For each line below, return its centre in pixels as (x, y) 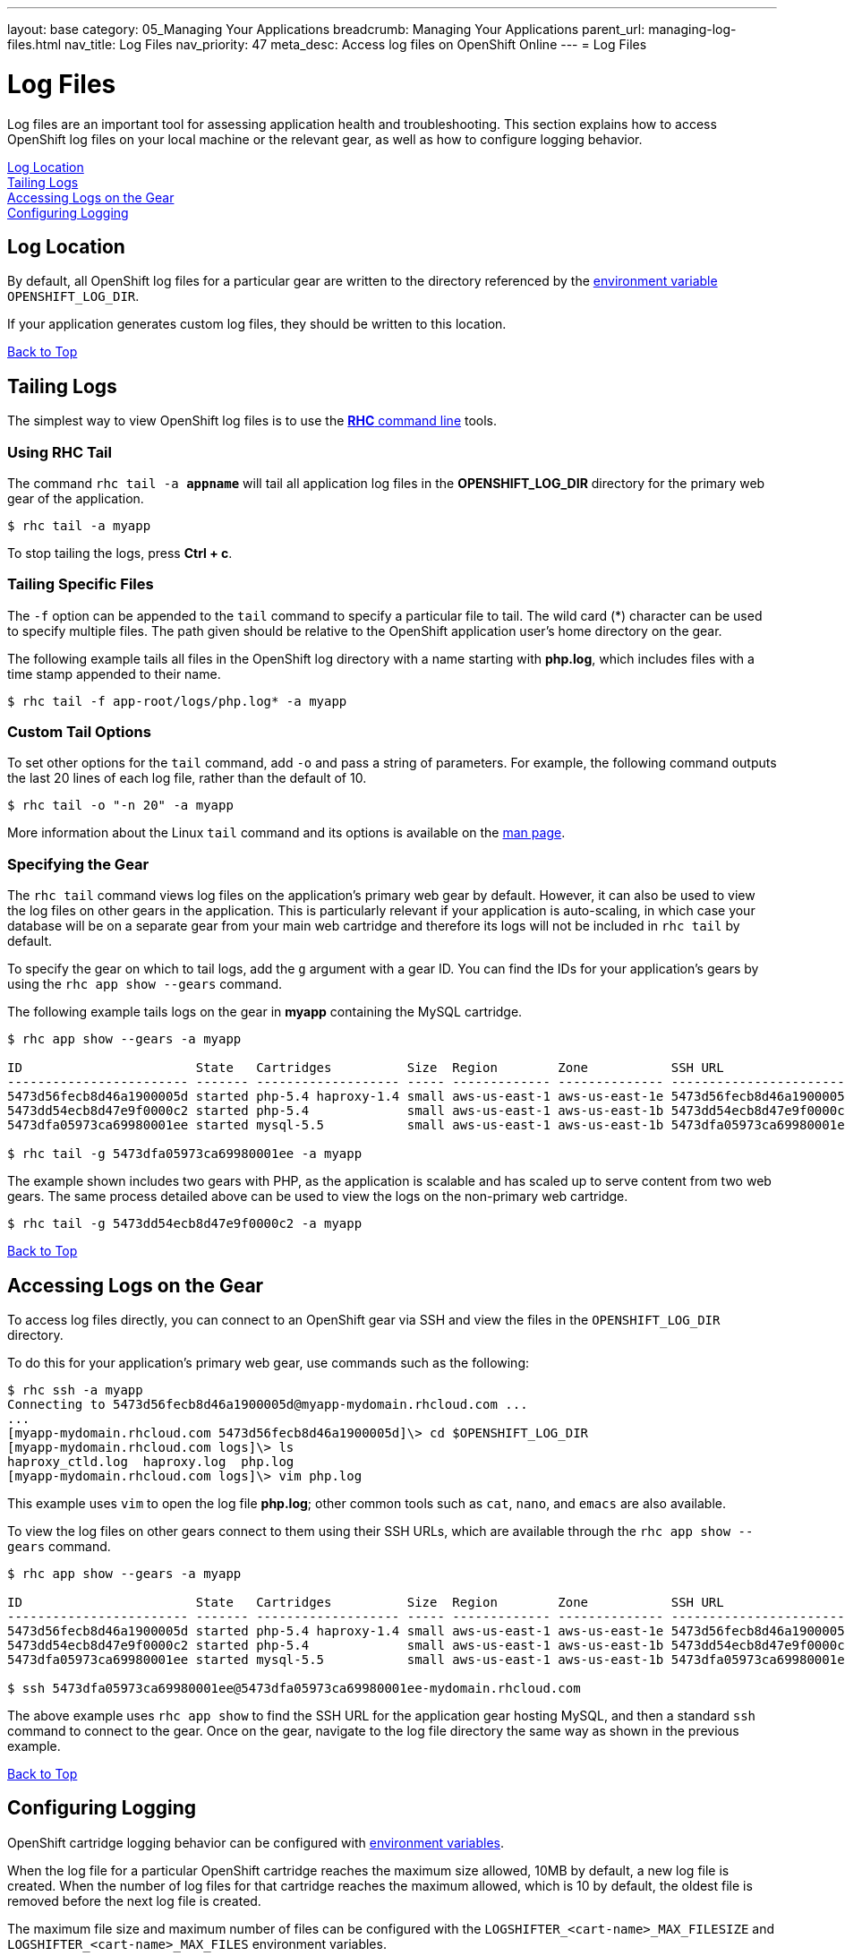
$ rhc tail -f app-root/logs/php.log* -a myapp (177, 701)
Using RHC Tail (60, 452)
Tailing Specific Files (81, 584)
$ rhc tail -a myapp (79, 525)
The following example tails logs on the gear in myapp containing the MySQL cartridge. (265, 1012)
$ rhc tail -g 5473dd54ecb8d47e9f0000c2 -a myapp (185, 1224)
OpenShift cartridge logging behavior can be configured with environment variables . (256, 1842)
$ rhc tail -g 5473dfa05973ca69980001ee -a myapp (185, 1154)
